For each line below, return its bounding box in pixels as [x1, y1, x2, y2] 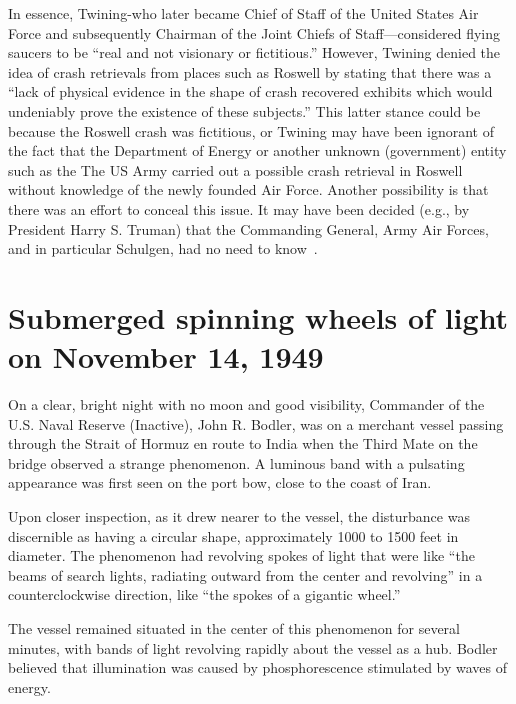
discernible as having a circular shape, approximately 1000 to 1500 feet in [8, 525, 459, 546]
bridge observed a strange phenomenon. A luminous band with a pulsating [8, 452, 465, 473]
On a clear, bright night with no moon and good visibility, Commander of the [8, 394, 485, 415]
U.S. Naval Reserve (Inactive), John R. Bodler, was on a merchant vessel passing [8, 413, 504, 434]
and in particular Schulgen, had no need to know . [8, 238, 318, 259]
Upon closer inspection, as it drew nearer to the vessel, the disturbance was [8, 506, 470, 526]
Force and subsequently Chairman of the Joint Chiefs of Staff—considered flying [8, 22, 501, 43]
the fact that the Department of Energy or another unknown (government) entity [8, 140, 507, 161]
